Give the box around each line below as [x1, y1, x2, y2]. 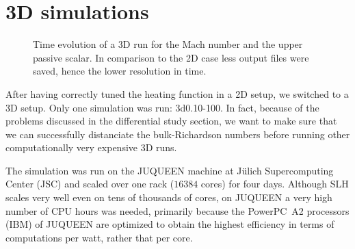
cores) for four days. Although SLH [200, 176, 349, 191]
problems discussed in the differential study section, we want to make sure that [5, 114, 337, 128]
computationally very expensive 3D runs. [5, 140, 177, 155]
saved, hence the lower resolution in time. [33, 64, 207, 78]
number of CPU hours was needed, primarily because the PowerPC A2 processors [5, 203, 350, 218]
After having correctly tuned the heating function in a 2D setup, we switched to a [5, 86, 349, 101]
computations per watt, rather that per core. [5, 230, 193, 244]
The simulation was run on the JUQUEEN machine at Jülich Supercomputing [5, 163, 334, 177]
